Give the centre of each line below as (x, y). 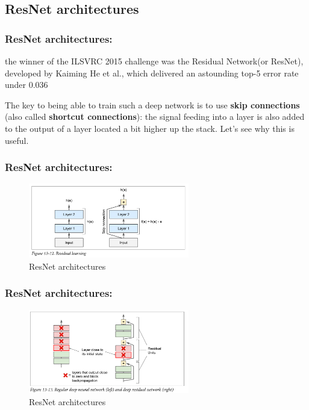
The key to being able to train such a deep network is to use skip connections (152, 104)
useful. (17, 140)
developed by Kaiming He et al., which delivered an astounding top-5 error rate (152, 73)
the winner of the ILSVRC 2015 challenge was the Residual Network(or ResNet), (154, 61)
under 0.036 (27, 85)
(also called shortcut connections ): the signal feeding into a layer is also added (155, 116)
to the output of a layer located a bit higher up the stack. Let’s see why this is (150, 128)
